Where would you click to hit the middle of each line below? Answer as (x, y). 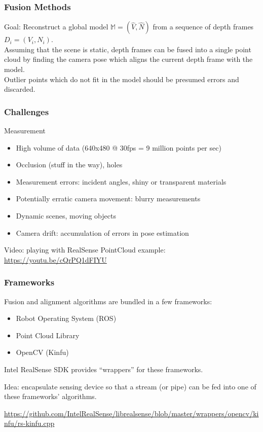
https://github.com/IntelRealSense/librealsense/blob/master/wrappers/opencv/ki (131, 413)
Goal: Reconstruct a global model (56, 27)
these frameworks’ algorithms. (50, 396)
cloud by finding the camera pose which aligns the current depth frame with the (128, 59)
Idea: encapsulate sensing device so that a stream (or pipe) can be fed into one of (130, 386)
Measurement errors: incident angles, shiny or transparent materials (121, 181)
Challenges (27, 111)
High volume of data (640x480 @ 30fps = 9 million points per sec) (119, 147)
